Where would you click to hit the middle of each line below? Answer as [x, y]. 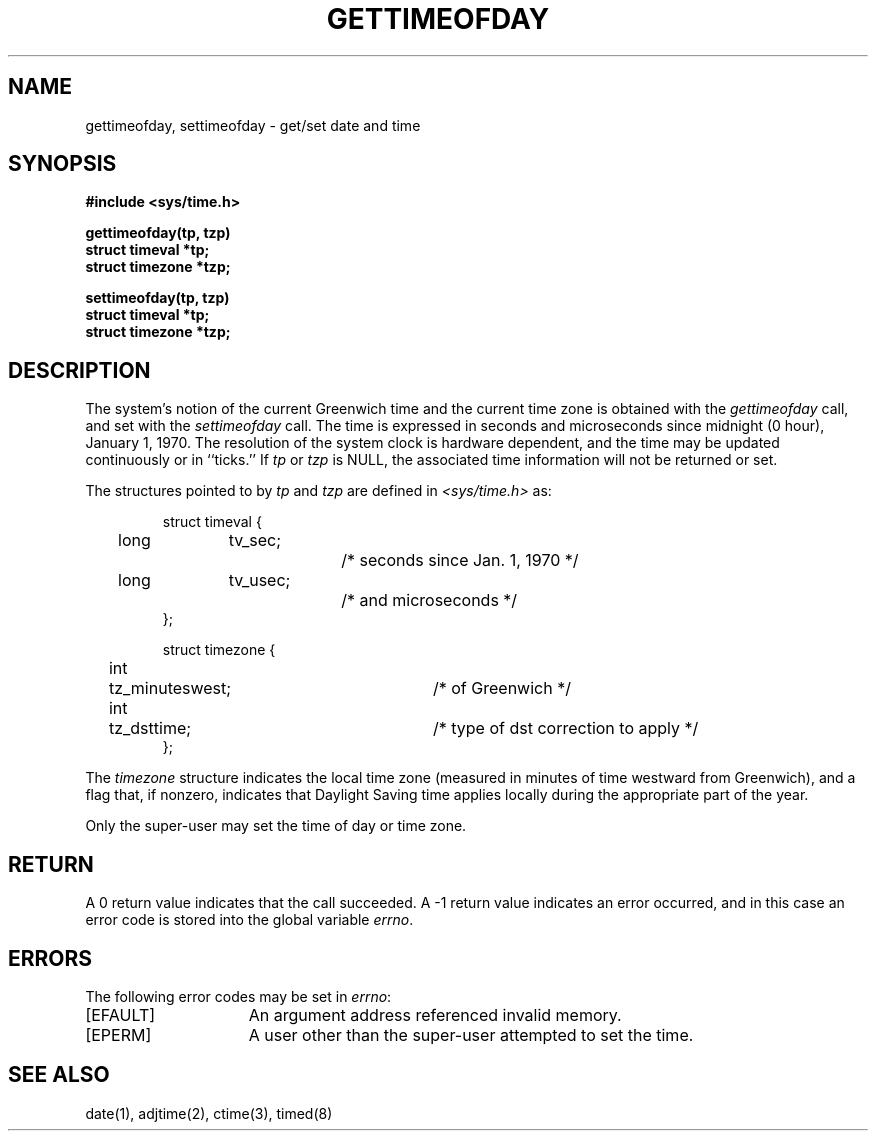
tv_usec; [259, 580]
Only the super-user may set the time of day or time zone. [276, 826]
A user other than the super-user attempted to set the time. [471, 1034]
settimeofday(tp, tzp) [157, 298]
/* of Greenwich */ [501, 688]
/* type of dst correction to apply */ [565, 728]
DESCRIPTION [79, 370]
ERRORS [50, 958]
